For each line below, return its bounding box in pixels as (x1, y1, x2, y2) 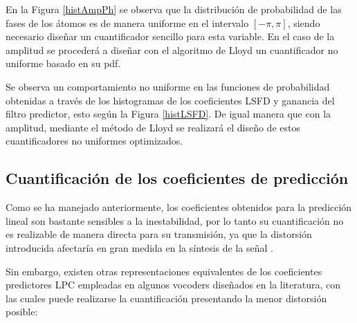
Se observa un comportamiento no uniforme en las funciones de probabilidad (6, 79, 330, 93)
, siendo (287, 15, 320, 30)
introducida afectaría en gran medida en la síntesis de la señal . (6, 240, 273, 255)
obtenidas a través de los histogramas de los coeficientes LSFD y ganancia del (6, 93, 335, 107)
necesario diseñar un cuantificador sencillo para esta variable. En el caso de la (6, 29, 335, 44)
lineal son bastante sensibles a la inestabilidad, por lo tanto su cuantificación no (6, 213, 344, 228)
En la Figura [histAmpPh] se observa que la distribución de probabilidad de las (6, 2, 342, 16)
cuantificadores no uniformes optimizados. (6, 133, 183, 148)
